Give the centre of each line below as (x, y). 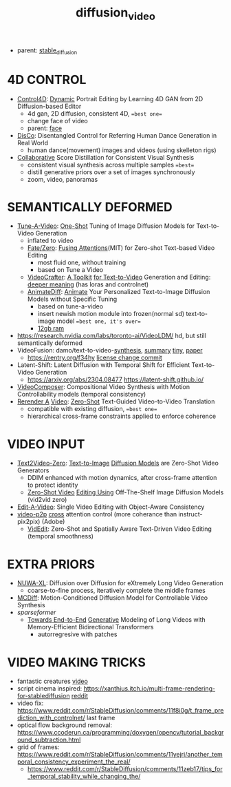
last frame (101, 718)
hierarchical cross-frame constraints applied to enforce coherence (122, 416)
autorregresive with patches (77, 634)
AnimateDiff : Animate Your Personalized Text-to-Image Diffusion (119, 292)
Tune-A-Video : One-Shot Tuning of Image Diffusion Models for (106, 226)
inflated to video (50, 241)
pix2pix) (29, 522)
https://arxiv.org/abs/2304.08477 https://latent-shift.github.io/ (115, 379)
